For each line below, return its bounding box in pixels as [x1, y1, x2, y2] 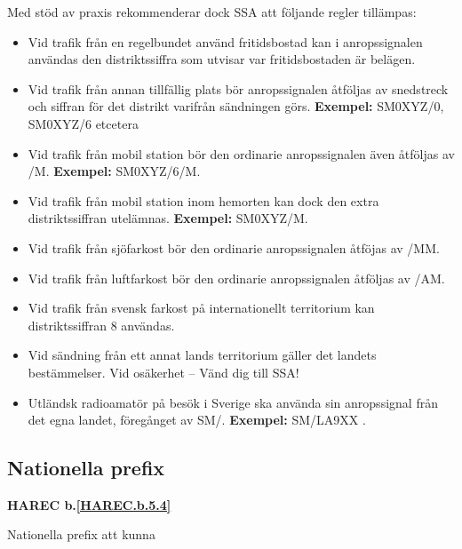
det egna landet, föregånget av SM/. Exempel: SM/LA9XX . [28, 410, 366, 429]
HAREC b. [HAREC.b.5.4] [7, 495, 171, 513]
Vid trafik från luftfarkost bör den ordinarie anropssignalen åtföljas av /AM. [28, 268, 445, 287]
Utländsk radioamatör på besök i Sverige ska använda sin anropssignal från [28, 393, 438, 411]
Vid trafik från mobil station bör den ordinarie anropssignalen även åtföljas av [28, 144, 455, 163]
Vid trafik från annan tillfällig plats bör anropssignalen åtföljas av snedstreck [28, 79, 449, 98]
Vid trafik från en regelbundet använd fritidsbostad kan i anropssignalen [28, 32, 423, 51]
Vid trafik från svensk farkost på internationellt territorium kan [28, 298, 375, 317]
